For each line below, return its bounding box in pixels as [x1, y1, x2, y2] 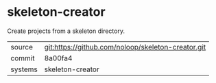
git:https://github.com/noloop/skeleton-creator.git [44, 42, 206, 51]
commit [10, 53, 35, 62]
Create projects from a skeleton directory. [7, 27, 125, 35]
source [10, 42, 33, 51]
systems [10, 64, 38, 74]
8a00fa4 [44, 53, 73, 62]
